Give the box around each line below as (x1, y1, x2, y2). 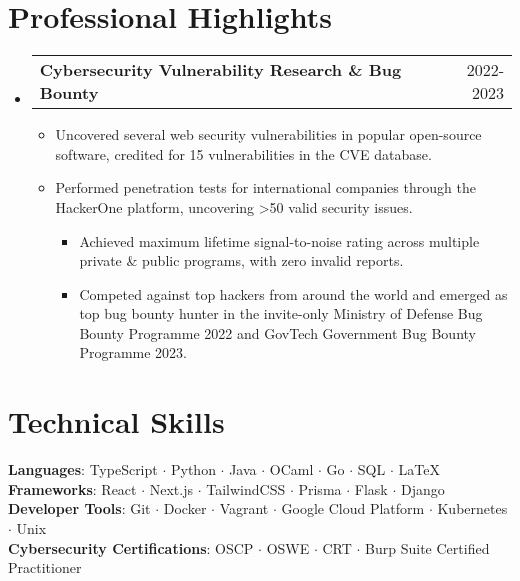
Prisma (298, 478, 342, 499)
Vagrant (219, 498, 269, 519)
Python (170, 459, 216, 480)
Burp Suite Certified (365, 537, 490, 558)
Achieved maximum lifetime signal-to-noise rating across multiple (79, 230, 480, 251)
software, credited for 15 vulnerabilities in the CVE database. (55, 143, 432, 164)
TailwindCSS (206, 478, 286, 499)
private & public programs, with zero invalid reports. (79, 250, 404, 271)
